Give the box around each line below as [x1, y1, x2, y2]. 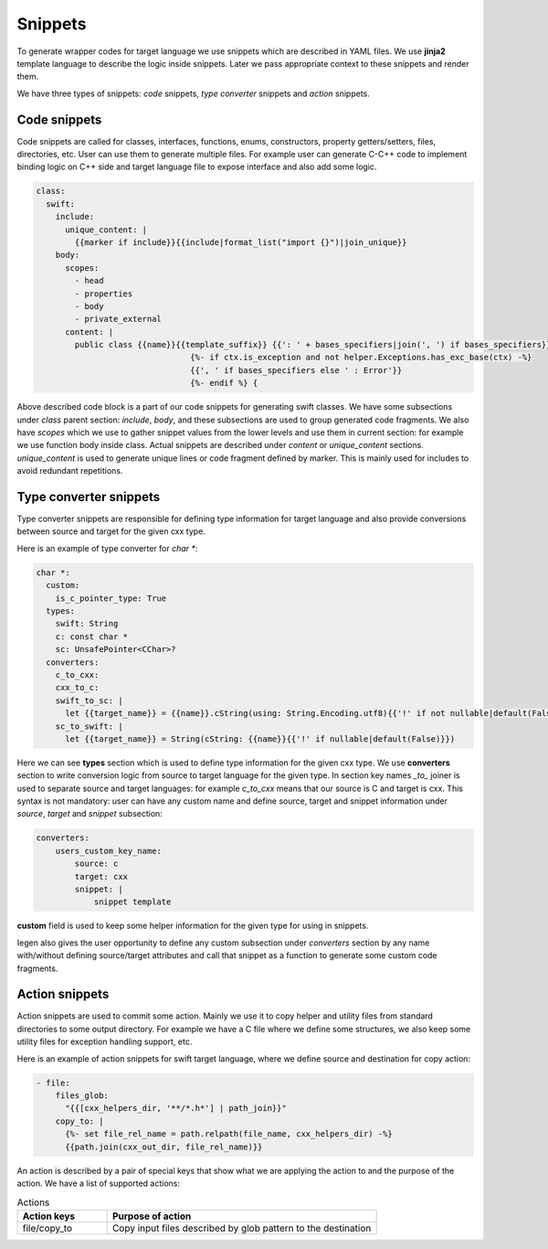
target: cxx [74, 871, 128, 881]
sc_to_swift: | [55, 721, 123, 731]
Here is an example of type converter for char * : [16, 542, 198, 553]
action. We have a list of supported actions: [16, 1178, 181, 1189]
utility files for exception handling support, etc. [16, 1036, 193, 1047]
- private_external [74, 314, 162, 325]
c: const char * [55, 631, 128, 642]
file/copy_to [22, 1222, 73, 1234]
